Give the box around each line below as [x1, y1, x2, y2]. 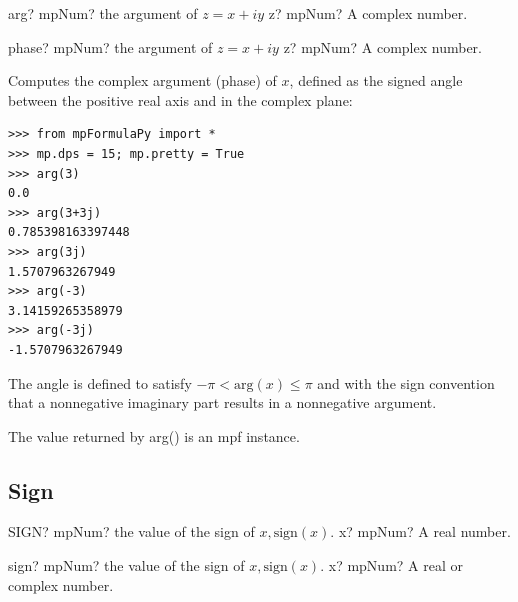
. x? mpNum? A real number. [330, 521, 511, 542]
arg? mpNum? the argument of [8, 3, 198, 23]
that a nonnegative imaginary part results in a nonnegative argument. [8, 392, 437, 413]
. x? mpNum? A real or [320, 555, 463, 576]
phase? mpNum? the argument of [8, 36, 213, 57]
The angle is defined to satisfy [8, 372, 192, 393]
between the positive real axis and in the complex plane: [8, 89, 353, 110]
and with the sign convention [317, 372, 495, 393]
